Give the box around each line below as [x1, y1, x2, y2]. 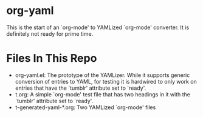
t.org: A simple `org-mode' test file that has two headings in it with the [15, 90, 190, 98]
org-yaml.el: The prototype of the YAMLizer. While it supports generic [15, 71, 190, 79]
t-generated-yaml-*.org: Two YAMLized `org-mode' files [15, 104, 156, 111]
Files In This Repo [6, 52, 97, 65]
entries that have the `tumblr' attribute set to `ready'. [15, 84, 146, 92]
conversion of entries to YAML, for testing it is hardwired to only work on [15, 78, 198, 85]
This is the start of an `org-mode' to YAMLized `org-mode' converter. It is [6, 24, 190, 31]
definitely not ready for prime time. [6, 30, 94, 37]
